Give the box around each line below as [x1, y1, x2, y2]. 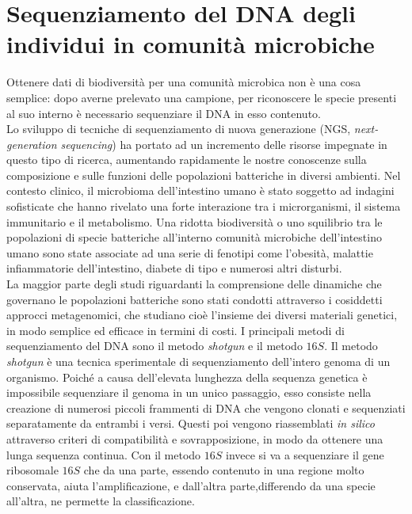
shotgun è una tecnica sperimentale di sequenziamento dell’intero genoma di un [6, 353, 391, 369]
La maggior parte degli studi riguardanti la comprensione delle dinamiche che [6, 276, 382, 292]
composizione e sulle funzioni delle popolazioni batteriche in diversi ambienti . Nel [6, 166, 401, 183]
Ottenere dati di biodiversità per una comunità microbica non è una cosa [6, 74, 361, 90]
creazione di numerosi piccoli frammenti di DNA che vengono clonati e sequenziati [6, 399, 406, 416]
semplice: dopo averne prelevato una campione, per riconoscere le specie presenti [6, 89, 397, 105]
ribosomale [6, 462, 59, 478]
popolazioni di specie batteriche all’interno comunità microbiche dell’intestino [6, 229, 382, 246]
